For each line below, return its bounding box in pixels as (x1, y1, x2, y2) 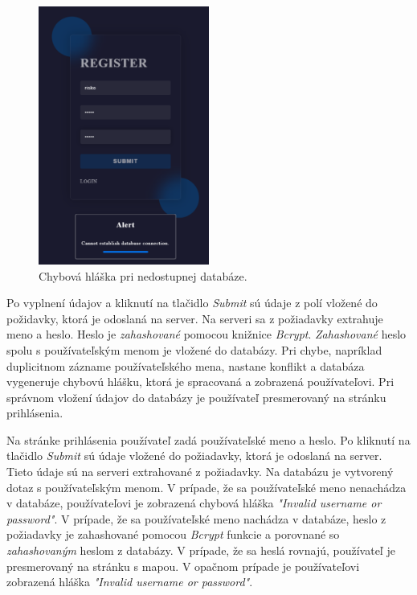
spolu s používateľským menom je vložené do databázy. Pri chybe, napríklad (6, 341, 382, 358)
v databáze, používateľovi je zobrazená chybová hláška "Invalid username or (6, 494, 382, 511)
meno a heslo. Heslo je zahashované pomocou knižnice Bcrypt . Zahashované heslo (6, 326, 407, 343)
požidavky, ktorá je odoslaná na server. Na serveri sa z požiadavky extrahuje (6, 310, 383, 326)
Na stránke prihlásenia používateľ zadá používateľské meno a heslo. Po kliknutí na (6, 431, 411, 448)
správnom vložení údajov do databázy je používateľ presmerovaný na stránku (6, 388, 386, 405)
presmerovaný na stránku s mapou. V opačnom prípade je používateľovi (6, 557, 360, 574)
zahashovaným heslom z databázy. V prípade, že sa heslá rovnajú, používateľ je (6, 542, 395, 559)
